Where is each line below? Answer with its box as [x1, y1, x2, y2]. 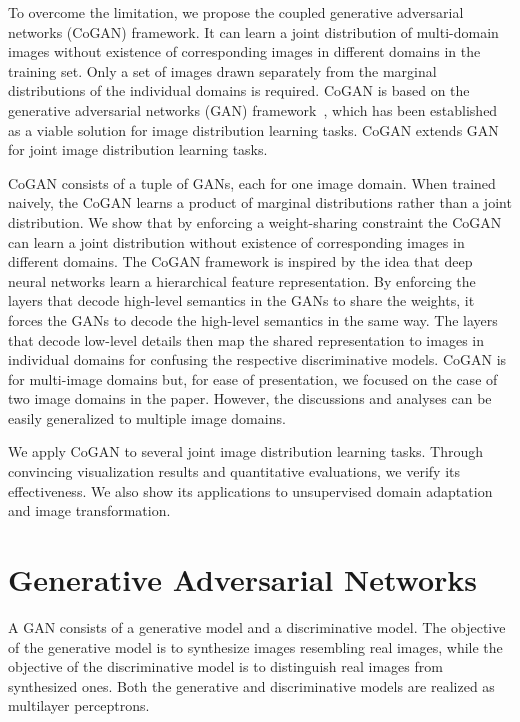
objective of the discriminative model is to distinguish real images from [8, 656, 443, 677]
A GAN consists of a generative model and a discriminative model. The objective [8, 616, 506, 637]
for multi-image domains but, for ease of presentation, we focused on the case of [8, 368, 498, 389]
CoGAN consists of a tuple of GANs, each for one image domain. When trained [8, 172, 496, 193]
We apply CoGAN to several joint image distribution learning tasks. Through [8, 441, 484, 462]
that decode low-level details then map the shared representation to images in [8, 329, 484, 350]
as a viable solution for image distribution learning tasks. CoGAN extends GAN [8, 119, 499, 140]
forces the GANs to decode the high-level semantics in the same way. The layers [8, 309, 498, 330]
